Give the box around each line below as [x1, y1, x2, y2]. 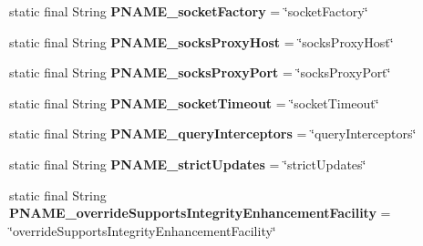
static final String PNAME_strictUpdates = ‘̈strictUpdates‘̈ [9, 154, 366, 173]
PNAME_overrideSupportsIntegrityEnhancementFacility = [9, 203, 391, 222]
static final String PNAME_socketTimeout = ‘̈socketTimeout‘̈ [9, 93, 379, 112]
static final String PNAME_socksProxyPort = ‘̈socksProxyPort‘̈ [9, 63, 391, 82]
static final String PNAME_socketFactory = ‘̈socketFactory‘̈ [9, 2, 368, 20]
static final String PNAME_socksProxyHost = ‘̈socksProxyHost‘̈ [9, 32, 394, 51]
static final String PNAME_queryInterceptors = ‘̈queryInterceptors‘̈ [9, 124, 417, 143]
